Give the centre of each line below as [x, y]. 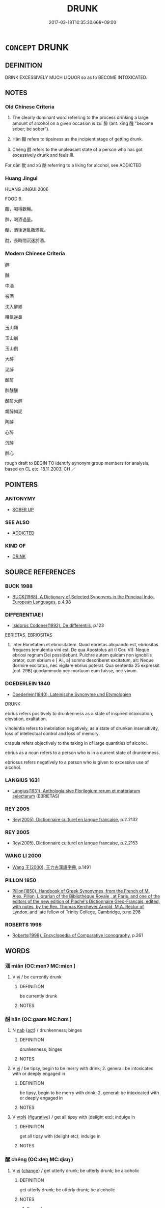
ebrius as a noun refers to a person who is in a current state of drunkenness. [82, 753]
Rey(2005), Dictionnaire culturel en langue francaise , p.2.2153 [75, 843]
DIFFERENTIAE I [24, 615]
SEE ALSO [17, 522]
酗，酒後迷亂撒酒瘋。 [27, 230]
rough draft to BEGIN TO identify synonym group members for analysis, [77, 463]
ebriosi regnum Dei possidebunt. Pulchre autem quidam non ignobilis [82, 655]
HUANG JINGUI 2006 [27, 189]
